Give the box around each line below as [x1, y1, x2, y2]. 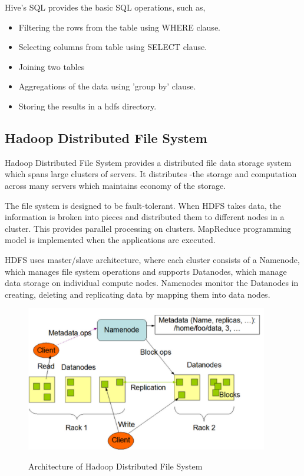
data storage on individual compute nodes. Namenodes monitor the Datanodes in [5, 277, 299, 289]
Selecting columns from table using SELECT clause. [18, 41, 207, 53]
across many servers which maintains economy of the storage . [5, 179, 226, 191]
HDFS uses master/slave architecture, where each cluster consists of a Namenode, [5, 253, 300, 265]
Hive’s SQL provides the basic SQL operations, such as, [5, 1, 206, 13]
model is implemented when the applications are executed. [5, 234, 216, 246]
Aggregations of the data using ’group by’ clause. [18, 80, 196, 92]
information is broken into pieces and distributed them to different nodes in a [5, 211, 285, 223]
